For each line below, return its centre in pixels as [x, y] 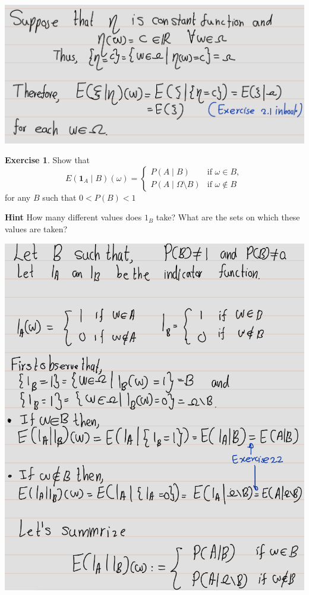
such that [59, 197]
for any [18, 197]
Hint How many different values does [73, 217]
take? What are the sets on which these [228, 217]
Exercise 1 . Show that [48, 160]
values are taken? [36, 228]
